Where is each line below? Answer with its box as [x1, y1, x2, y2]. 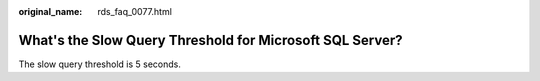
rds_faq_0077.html [97, 6, 172, 17]
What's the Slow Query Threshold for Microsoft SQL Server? [18, 31, 403, 49]
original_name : [18, 6, 83, 17]
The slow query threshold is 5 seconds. [18, 58, 182, 70]
